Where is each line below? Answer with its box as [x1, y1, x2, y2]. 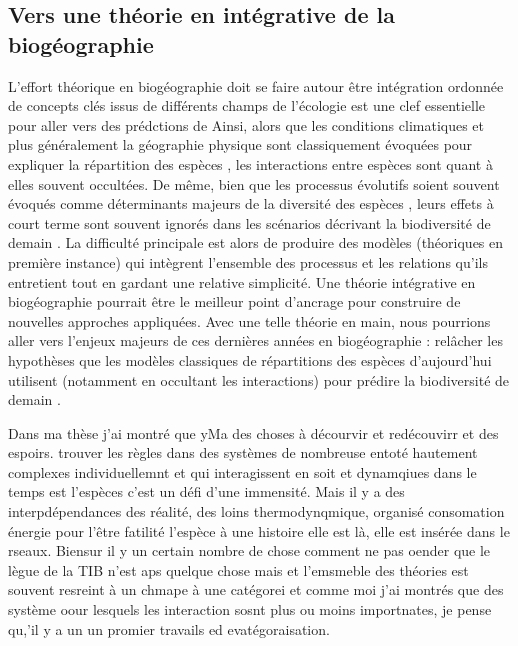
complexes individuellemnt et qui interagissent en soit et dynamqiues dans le [8, 461, 477, 482]
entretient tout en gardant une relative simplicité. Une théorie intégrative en [8, 271, 476, 292]
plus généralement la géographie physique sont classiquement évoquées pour [8, 134, 473, 155]
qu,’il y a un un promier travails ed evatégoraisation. [8, 618, 330, 639]
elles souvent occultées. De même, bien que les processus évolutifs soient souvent [8, 173, 500, 194]
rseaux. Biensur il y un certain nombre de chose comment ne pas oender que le [8, 540, 491, 561]
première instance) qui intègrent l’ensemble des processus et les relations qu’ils [8, 251, 488, 272]
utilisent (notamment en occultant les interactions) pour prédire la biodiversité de [8, 369, 510, 390]
